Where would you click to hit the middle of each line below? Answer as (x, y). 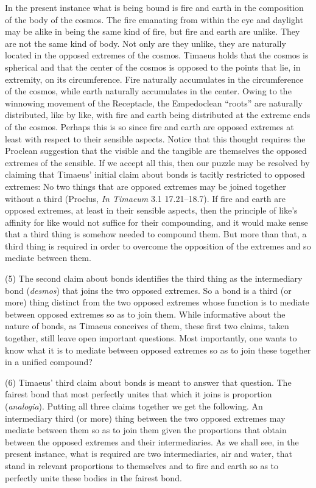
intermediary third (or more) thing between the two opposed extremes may (145, 418)
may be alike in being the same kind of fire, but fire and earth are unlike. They (153, 31)
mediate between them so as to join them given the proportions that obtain (146, 430)
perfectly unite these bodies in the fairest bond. (93, 477)
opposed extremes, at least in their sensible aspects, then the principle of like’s (151, 210)
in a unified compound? (49, 362)
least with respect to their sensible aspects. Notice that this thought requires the (155, 138)
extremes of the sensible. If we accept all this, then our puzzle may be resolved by (157, 162)
